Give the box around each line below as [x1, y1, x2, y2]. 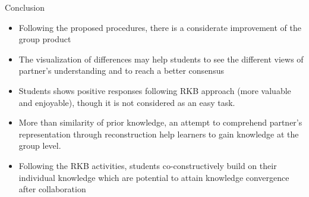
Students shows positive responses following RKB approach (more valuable [18, 84, 291, 96]
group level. [18, 139, 61, 152]
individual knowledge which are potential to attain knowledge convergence [18, 171, 289, 183]
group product [18, 33, 71, 45]
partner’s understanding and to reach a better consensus [18, 64, 224, 77]
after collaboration [18, 183, 86, 195]
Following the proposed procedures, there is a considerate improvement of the [18, 21, 301, 33]
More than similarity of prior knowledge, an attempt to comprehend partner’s [18, 116, 302, 129]
